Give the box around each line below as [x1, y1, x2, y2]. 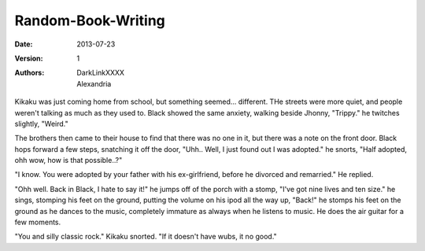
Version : [14, 54, 43, 63]
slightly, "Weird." [14, 119, 68, 128]
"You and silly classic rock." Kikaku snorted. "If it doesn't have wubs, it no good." [14, 232, 277, 242]
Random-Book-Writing [14, 12, 165, 29]
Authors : [14, 68, 45, 78]
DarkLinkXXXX [76, 68, 125, 78]
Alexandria [76, 79, 112, 88]
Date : [14, 39, 33, 49]
